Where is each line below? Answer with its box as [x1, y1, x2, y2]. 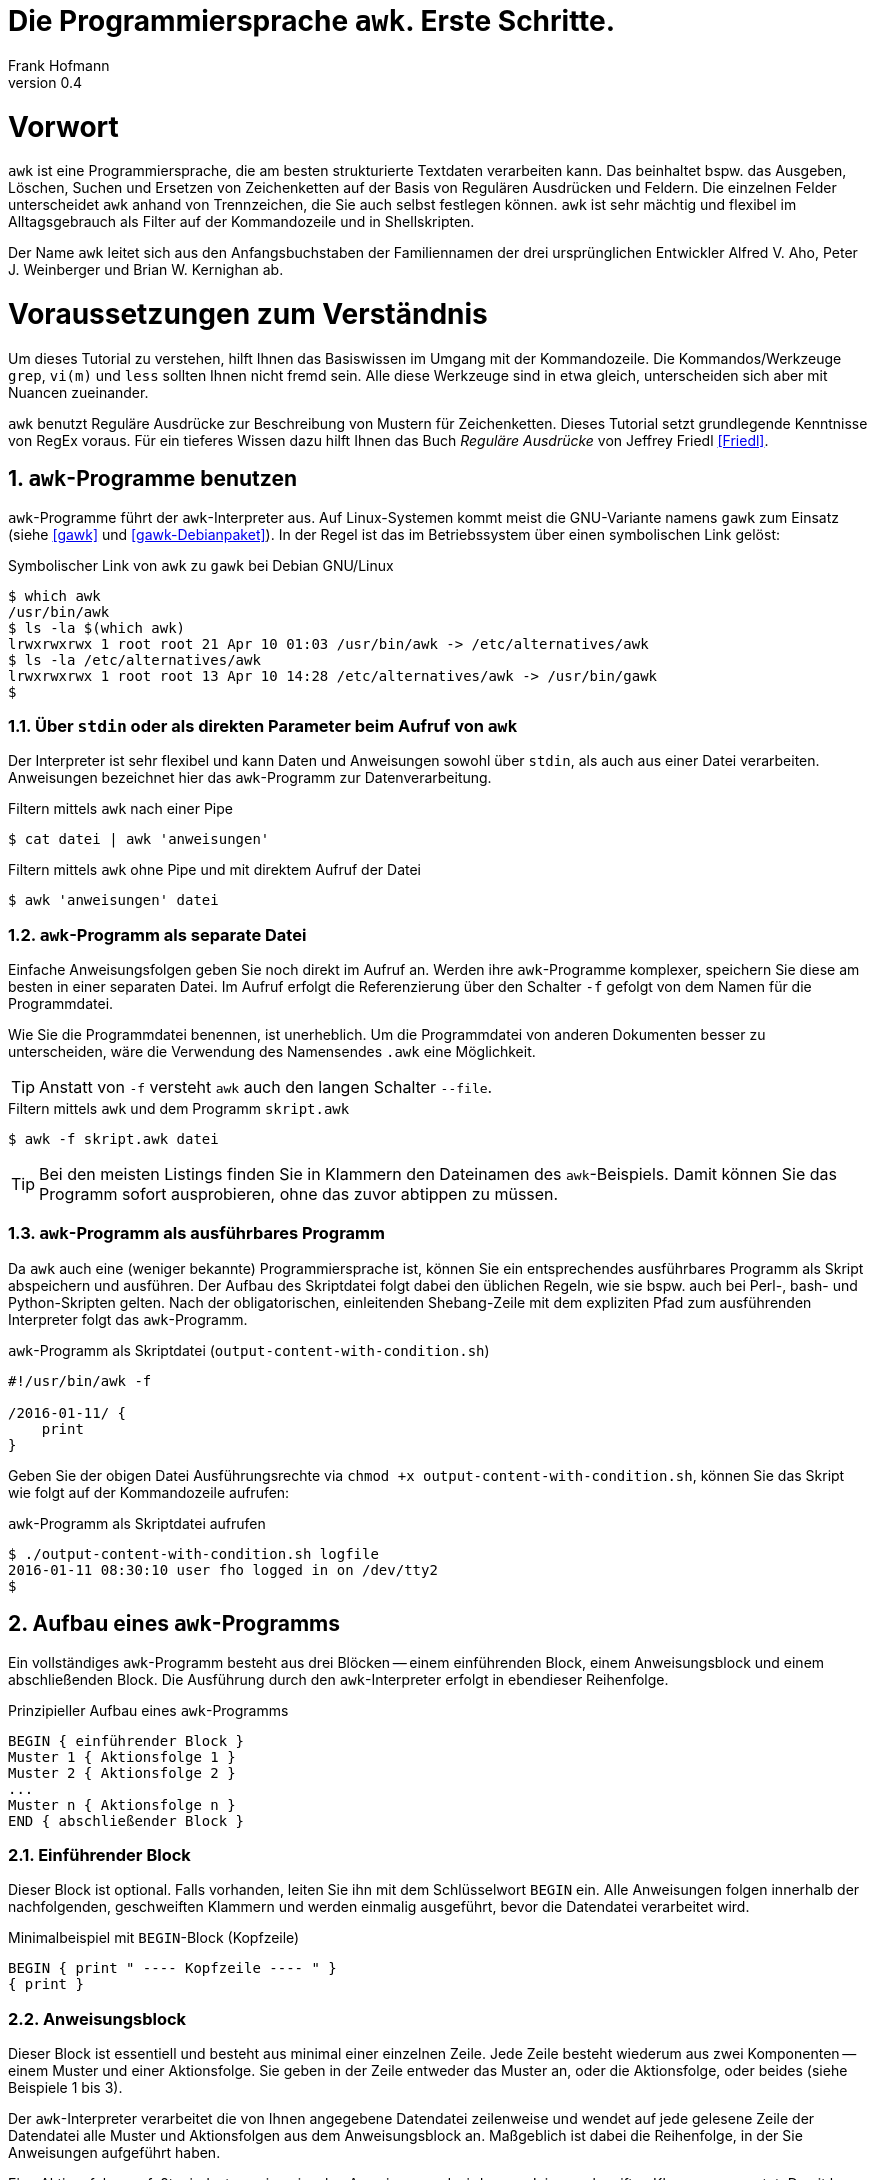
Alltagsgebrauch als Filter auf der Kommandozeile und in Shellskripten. [8, 213, 475, 231]
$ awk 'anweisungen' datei [8, 892, 219, 909]
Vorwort [8, 109, 119, 144]
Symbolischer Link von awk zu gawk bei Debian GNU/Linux [8, 556, 394, 574]
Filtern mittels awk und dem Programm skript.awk [8, 1100, 350, 1118]
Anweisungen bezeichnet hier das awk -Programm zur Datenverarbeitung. [8, 769, 492, 787]
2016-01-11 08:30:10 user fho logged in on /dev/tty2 [8, 1561, 438, 1578]
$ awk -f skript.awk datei [8, 1131, 219, 1148]
